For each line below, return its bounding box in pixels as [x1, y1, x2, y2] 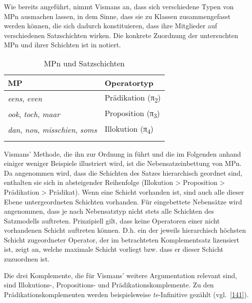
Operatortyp [104, 77, 154, 88]
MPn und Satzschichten [44, 57, 125, 69]
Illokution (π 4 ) [104, 123, 154, 136]
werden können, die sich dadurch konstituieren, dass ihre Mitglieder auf [4, 20, 217, 31]
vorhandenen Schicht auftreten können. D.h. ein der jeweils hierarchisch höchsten [4, 225, 246, 235]
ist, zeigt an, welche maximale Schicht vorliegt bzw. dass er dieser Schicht [4, 244, 224, 254]
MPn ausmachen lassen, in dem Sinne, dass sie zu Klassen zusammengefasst [4, 11, 231, 21]
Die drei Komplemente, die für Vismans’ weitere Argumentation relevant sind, [4, 270, 237, 280]
